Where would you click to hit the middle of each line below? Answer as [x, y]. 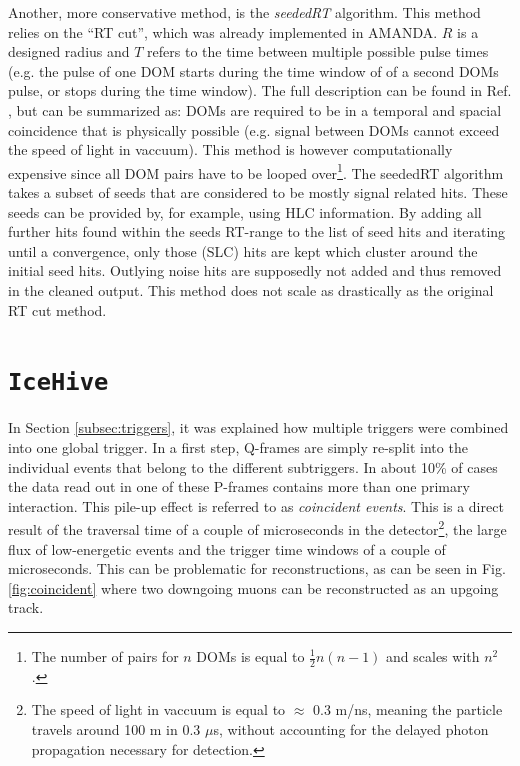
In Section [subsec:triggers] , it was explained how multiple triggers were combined [258, 427]
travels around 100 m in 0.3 [116, 729]
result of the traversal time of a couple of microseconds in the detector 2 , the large [257, 528]
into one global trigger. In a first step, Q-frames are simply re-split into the [238, 447]
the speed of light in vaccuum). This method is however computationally [230, 149]
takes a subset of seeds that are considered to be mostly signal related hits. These [258, 192]
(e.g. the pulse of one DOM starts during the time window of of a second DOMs [253, 70]
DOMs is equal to [250, 656]
